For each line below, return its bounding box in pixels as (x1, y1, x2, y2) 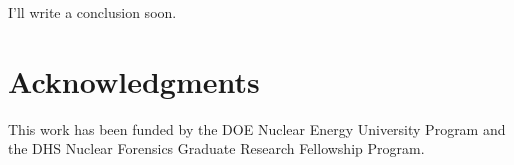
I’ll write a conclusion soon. (8, 2, 177, 22)
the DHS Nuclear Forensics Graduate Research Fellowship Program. (8, 138, 425, 159)
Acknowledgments (8, 60, 260, 101)
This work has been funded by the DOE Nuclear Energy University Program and (8, 118, 506, 139)
